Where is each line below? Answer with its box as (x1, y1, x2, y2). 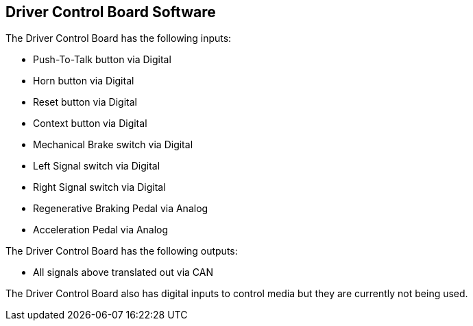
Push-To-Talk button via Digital (33, 54, 171, 66)
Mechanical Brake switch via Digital (33, 139, 193, 151)
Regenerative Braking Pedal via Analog (33, 202, 208, 215)
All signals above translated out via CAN (33, 266, 213, 279)
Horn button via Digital (33, 75, 134, 87)
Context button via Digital (33, 117, 147, 130)
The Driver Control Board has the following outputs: (5, 245, 238, 257)
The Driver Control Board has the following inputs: (5, 32, 232, 45)
